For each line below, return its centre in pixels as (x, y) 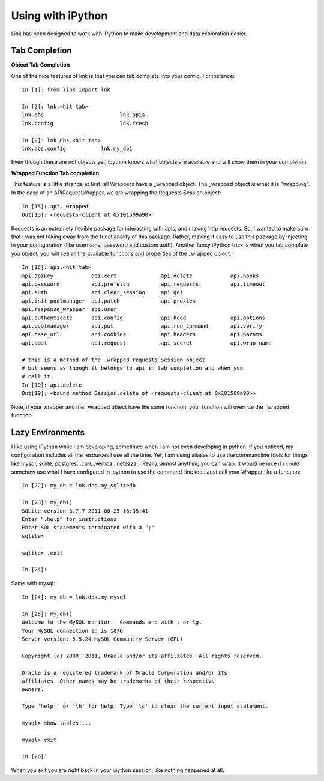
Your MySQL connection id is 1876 (72, 631)
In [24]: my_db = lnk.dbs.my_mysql (74, 597)
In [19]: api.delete (52, 385)
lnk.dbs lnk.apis (83, 115)
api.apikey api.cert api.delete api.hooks (140, 276)
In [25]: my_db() (47, 614)
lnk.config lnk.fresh (85, 123)
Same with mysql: (33, 583)
